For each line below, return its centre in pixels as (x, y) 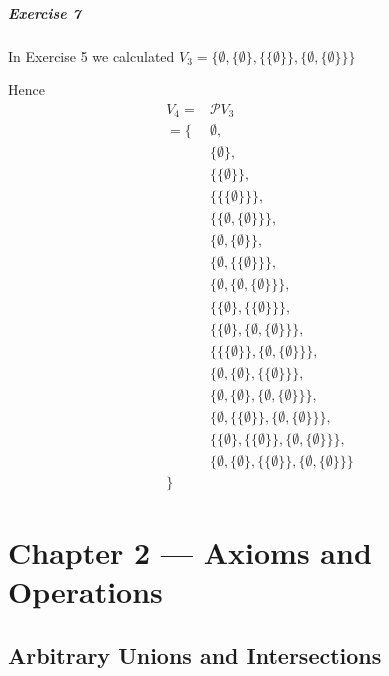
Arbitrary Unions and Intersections (195, 654)
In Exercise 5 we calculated (91, 55)
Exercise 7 (44, 12)
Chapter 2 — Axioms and (190, 551)
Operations (85, 591)
